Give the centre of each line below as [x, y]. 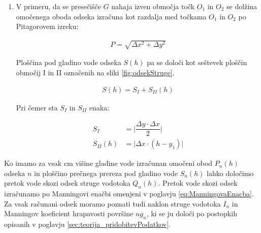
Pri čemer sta [37, 107]
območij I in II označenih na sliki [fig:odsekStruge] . [95, 72]
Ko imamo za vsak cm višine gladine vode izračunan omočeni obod [108, 163]
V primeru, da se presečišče [58, 6]
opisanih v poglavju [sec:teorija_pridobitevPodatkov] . [87, 224]
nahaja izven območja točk [153, 6]
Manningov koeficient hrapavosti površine [69, 213]
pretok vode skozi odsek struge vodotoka [67, 183]
